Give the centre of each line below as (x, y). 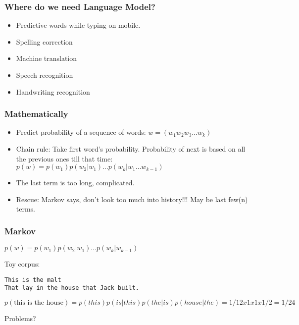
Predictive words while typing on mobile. (78, 25)
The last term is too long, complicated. (75, 183)
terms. (26, 209)
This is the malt (33, 280)
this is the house (39, 303)
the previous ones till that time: (64, 158)
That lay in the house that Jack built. (72, 288)
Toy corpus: (22, 264)
